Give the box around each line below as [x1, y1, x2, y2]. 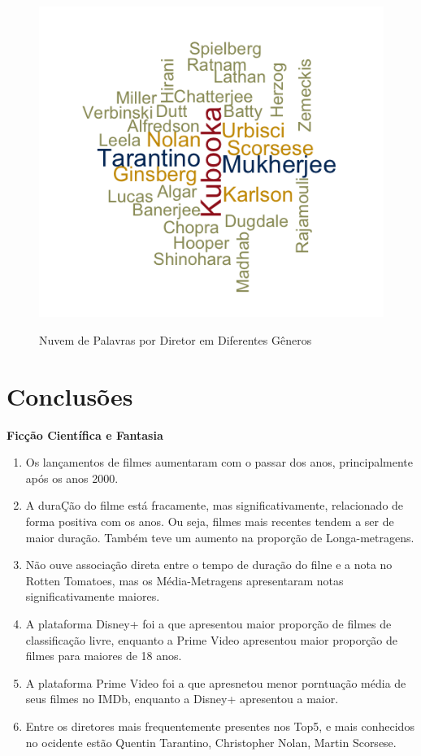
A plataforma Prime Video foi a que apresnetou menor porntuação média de [25, 674, 406, 691]
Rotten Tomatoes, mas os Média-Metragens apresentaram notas [25, 571, 344, 589]
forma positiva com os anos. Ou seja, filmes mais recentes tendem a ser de [25, 513, 394, 530]
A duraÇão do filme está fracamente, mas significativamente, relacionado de [25, 497, 404, 514]
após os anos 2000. [25, 469, 119, 486]
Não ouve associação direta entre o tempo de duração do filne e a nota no [25, 556, 393, 573]
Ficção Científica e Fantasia [7, 426, 163, 443]
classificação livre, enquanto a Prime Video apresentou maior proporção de [25, 631, 398, 648]
